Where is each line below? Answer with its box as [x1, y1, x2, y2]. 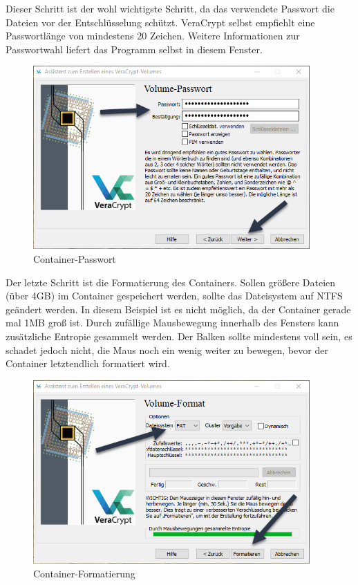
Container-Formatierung [33, 566, 135, 580]
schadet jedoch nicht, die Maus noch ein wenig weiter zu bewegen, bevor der [6, 342, 328, 357]
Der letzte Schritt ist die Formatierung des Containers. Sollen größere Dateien [6, 275, 336, 289]
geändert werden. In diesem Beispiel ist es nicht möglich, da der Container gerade [6, 301, 351, 316]
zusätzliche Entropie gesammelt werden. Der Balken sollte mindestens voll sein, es [6, 329, 352, 344]
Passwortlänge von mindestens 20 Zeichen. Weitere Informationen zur [6, 28, 300, 43]
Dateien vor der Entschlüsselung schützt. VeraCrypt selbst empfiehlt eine [6, 15, 315, 29]
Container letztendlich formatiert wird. [6, 356, 170, 371]
